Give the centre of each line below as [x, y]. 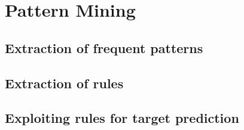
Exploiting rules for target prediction [122, 118]
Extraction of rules [64, 83]
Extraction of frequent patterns [104, 47]
